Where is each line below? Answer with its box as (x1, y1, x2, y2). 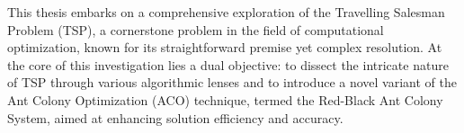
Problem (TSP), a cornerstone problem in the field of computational (7, 20, 384, 39)
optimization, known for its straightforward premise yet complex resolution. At (7, 38, 442, 57)
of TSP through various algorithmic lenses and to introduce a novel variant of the (7, 73, 457, 92)
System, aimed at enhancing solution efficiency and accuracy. (7, 108, 344, 127)
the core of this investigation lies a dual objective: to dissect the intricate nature (7, 55, 449, 74)
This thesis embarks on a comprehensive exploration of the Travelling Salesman (7, 3, 445, 21)
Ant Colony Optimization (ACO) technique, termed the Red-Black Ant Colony (7, 90, 443, 109)
